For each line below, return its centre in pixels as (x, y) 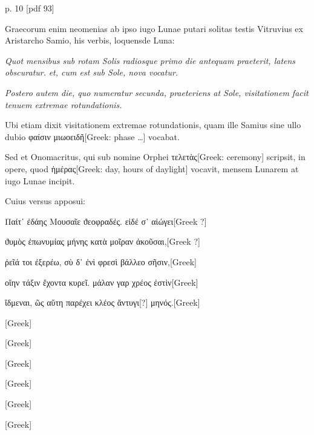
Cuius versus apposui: (45, 201)
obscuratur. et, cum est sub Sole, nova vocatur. (92, 72)
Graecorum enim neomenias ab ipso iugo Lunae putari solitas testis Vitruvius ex (154, 28)
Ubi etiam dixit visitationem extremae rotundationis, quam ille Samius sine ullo (153, 125)
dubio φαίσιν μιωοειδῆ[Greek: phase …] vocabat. (92, 136)
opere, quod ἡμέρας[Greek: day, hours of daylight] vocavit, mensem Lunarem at (152, 168)
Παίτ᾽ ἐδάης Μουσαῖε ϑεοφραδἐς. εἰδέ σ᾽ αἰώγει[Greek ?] (106, 221)
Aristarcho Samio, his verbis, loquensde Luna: (90, 40)
